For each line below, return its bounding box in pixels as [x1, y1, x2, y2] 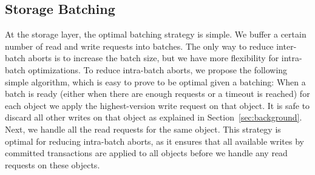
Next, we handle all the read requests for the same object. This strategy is [5, 122, 281, 135]
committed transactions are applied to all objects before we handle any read [5, 147, 288, 159]
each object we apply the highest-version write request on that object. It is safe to [5, 99, 310, 111]
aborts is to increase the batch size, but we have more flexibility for [28, 51, 279, 64]
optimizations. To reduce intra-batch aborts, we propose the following [28, 63, 288, 76]
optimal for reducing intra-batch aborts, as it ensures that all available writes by [5, 134, 304, 147]
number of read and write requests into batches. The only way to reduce [5, 39, 274, 52]
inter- [276, 39, 297, 52]
